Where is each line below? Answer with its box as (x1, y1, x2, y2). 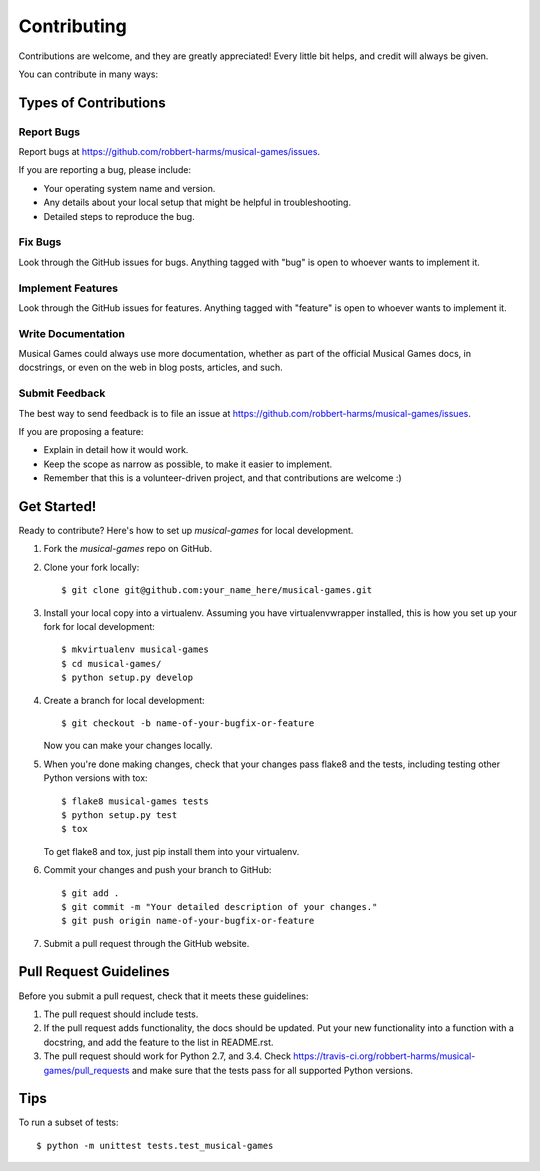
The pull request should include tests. (43, 1008, 199, 1020)
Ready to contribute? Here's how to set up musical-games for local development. (18, 525, 354, 537)
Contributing (18, 15, 127, 37)
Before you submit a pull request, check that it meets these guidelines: (18, 990, 309, 1002)
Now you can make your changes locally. (43, 740, 213, 752)
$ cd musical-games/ (61, 658, 162, 669)
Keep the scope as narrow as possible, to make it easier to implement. (43, 458, 333, 470)
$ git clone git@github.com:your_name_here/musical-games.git (61, 585, 373, 596)
